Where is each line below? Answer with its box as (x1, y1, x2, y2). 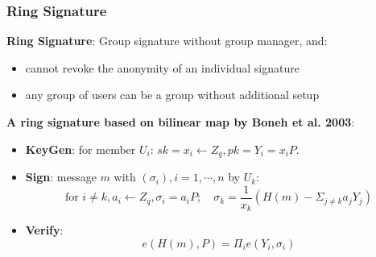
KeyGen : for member (25, 140, 136, 157)
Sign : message (25, 168, 97, 185)
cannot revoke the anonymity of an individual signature (25, 59, 300, 76)
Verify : (25, 222, 64, 238)
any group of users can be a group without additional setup (25, 86, 320, 103)
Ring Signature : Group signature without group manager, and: (6, 32, 328, 49)
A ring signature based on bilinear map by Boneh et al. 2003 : (6, 114, 355, 130)
